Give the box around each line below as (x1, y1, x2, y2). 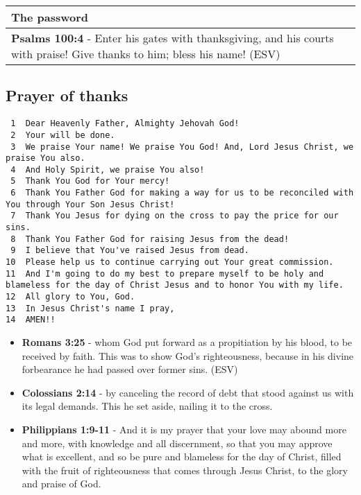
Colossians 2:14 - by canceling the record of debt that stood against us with (22, 385, 354, 399)
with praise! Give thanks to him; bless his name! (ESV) (11, 46, 280, 62)
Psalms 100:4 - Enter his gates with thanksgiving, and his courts (11, 30, 334, 46)
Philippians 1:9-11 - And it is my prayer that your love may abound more (22, 422, 346, 436)
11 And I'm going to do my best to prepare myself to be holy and (6, 268, 324, 279)
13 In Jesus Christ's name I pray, (6, 303, 175, 313)
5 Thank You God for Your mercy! (10, 176, 170, 186)
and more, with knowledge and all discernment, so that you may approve (22, 435, 333, 450)
